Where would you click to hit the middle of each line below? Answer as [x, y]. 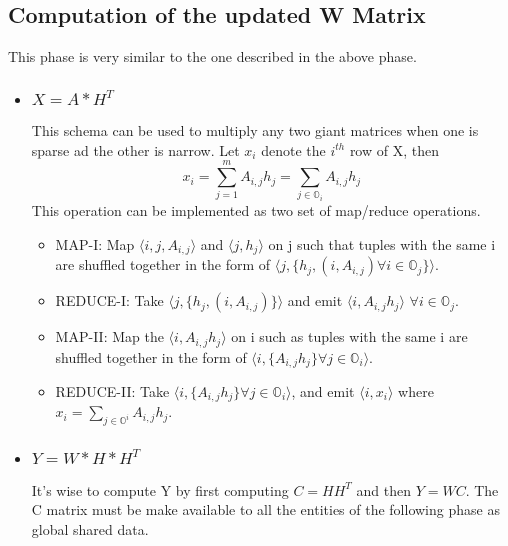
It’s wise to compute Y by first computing [160, 489]
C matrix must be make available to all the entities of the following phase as [265, 509]
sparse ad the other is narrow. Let [135, 149]
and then [383, 489]
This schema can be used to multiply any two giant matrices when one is [255, 130]
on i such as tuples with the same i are [349, 336]
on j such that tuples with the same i [382, 243]
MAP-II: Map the [109, 336]
